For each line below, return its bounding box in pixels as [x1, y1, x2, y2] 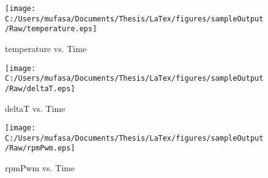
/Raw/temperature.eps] [5, 24, 97, 34]
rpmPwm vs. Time [5, 161, 75, 174]
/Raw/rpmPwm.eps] [5, 144, 75, 153]
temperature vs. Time [5, 42, 87, 54]
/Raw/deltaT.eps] [5, 84, 75, 93]
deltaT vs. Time [5, 102, 65, 114]
